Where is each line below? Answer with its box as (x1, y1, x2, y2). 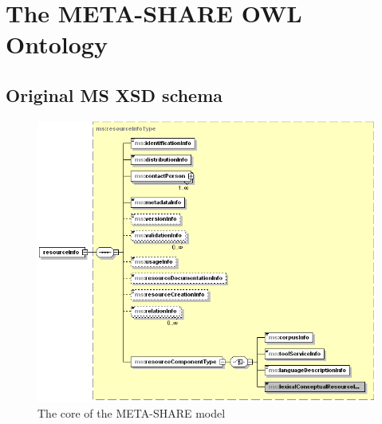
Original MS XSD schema (6, 82, 223, 107)
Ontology (6, 28, 108, 61)
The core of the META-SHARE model (37, 405, 226, 422)
